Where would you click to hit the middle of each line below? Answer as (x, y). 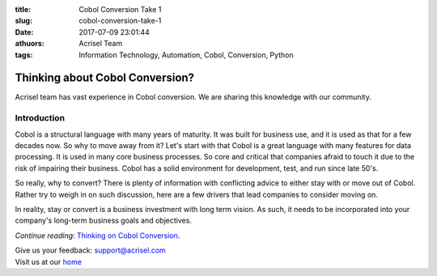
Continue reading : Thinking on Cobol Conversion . (98, 236)
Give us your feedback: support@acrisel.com (90, 250)
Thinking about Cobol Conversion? (104, 78)
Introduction (40, 118)
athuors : (30, 44)
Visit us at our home (49, 261)
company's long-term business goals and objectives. (103, 221)
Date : (24, 32)
